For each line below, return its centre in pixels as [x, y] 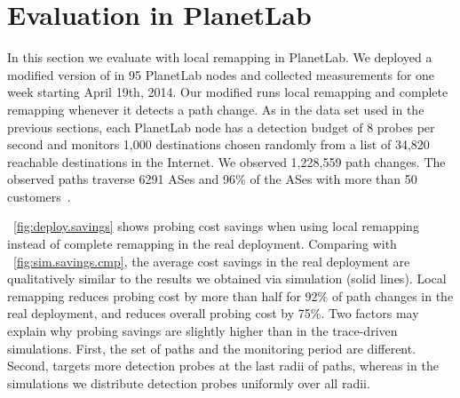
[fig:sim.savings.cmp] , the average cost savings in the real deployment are [212, 261]
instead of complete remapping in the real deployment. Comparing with [202, 244]
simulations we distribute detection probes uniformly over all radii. [189, 382]
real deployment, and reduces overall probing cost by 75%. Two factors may [213, 313]
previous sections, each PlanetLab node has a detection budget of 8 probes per [221, 127]
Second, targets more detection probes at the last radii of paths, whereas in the [223, 366]
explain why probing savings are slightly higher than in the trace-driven [202, 331]
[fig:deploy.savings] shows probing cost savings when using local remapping [216, 226]
